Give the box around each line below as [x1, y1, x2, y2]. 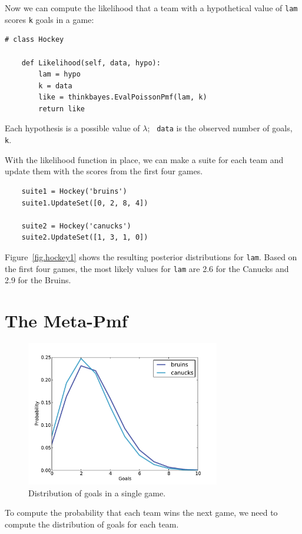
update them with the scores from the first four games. [5, 165, 203, 177]
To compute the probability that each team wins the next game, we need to [5, 506, 278, 519]
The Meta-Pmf [5, 309, 128, 333]
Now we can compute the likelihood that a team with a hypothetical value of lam [5, 2, 298, 14]
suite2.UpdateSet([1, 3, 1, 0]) [21, 233, 148, 242]
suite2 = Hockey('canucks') [21, 221, 131, 230]
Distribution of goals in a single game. [28, 486, 166, 499]
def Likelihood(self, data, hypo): [21, 58, 161, 67]
